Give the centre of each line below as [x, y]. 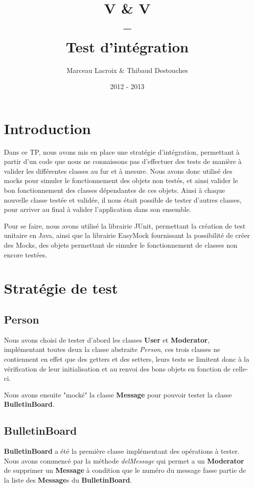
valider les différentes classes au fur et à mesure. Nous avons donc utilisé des [118, 171]
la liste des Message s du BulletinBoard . [68, 479]
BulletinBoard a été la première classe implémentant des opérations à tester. [122, 451]
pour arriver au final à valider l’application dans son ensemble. [98, 209]
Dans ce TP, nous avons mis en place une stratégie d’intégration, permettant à [122, 151]
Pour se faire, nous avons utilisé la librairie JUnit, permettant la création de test [125, 225]
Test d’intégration [127, 46]
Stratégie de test [61, 288]
